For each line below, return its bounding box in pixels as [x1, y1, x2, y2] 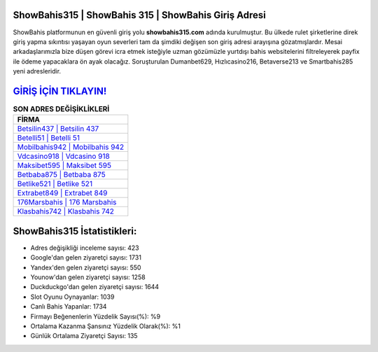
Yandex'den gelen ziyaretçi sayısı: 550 [30, 263, 141, 272]
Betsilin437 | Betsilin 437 [17, 124, 99, 134]
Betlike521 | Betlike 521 [17, 179, 93, 189]
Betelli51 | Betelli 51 [17, 133, 80, 143]
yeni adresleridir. [13, 67, 62, 76]
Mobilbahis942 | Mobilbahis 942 [17, 142, 125, 152]
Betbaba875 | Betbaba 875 [17, 170, 106, 180]
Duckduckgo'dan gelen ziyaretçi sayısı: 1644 [30, 283, 160, 291]
